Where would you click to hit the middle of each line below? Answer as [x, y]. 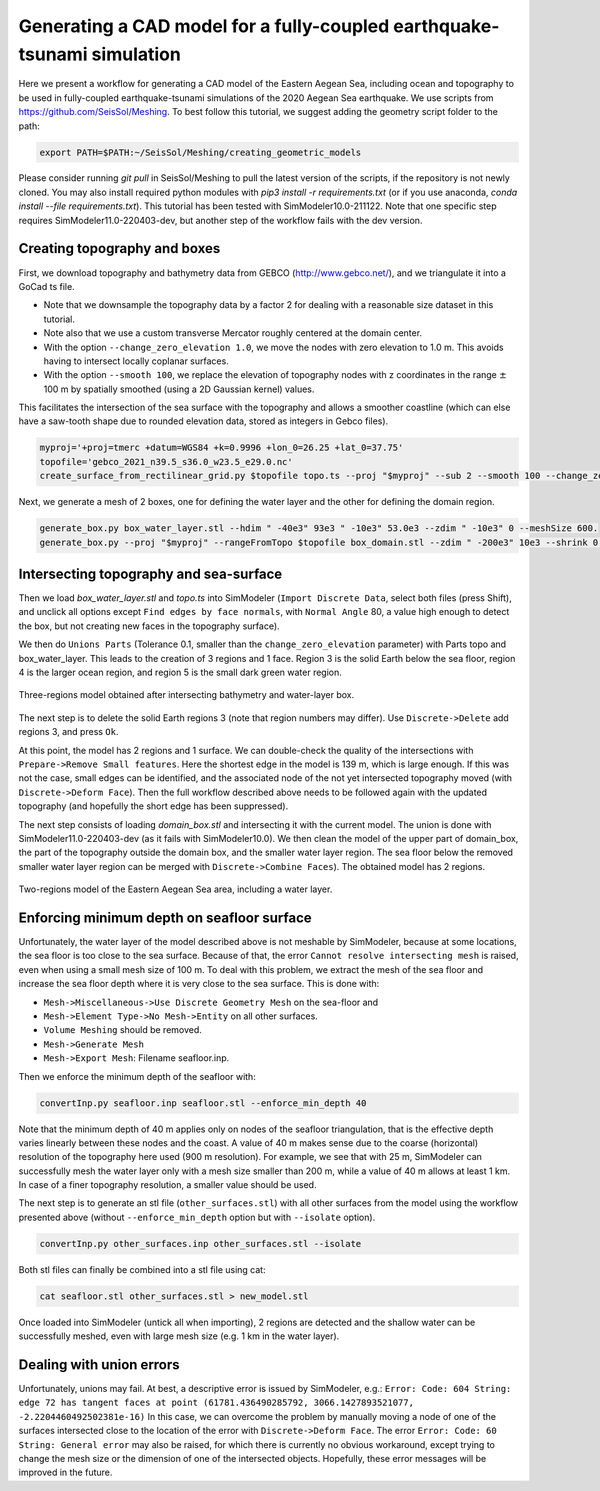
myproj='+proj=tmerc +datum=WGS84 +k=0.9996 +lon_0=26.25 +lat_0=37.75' [221, 448]
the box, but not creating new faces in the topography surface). [149, 626]
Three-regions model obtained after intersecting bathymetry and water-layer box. [186, 695]
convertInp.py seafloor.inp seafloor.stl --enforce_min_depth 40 [203, 1103]
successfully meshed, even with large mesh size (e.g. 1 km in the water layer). [179, 1336]
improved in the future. [65, 1472]
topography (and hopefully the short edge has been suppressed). [153, 806]
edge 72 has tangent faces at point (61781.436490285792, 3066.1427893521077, [216, 1403]
